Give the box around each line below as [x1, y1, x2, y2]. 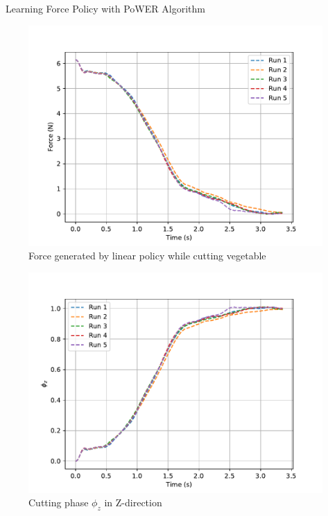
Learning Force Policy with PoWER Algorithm [6, 1, 205, 15]
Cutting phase [28, 495, 89, 510]
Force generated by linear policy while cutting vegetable [28, 248, 266, 263]
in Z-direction [104, 495, 162, 510]
